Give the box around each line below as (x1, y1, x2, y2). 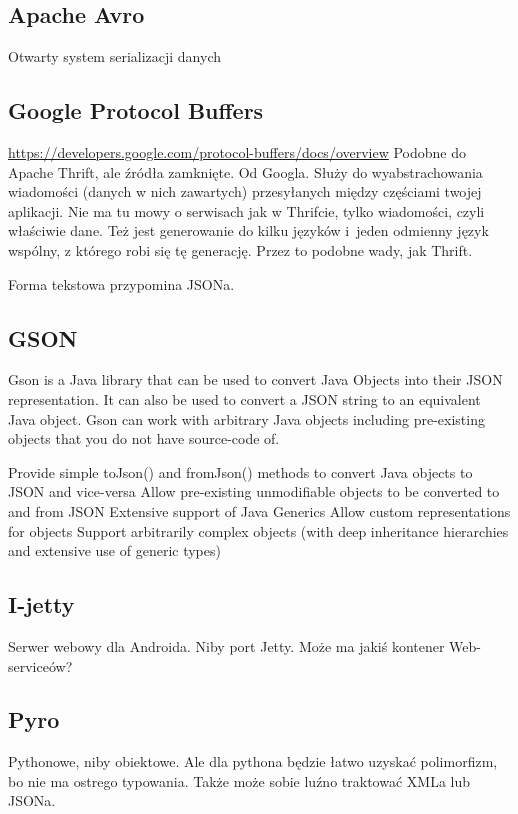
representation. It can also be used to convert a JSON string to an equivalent (8, 388, 481, 409)
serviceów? (8, 655, 73, 676)
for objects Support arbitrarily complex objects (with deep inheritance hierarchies (8, 520, 509, 541)
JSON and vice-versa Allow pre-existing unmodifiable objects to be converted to (8, 481, 500, 502)
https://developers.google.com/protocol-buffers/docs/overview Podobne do (8, 142, 467, 162)
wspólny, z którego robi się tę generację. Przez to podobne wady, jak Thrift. (8, 239, 473, 260)
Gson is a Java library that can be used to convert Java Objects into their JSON (8, 369, 503, 390)
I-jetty (8, 589, 75, 620)
